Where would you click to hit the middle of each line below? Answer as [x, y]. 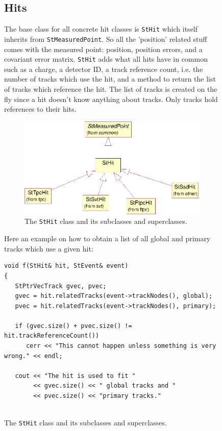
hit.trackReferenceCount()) [52, 336]
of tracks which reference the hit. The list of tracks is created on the [111, 88]
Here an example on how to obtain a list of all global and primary [107, 238]
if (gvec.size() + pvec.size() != [73, 326]
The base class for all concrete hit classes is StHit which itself [101, 29]
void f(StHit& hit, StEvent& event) [66, 266]
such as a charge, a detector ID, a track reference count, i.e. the [104, 69]
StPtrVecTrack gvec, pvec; [61, 286]
